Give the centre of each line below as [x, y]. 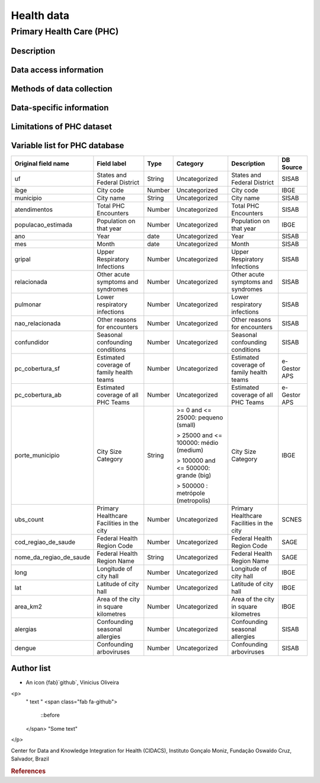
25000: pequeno [200, 417]
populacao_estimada [44, 224]
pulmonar [28, 304]
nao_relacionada [38, 323]
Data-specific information [60, 108]
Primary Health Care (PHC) [65, 31]
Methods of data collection [62, 89]
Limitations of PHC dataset [61, 127]
